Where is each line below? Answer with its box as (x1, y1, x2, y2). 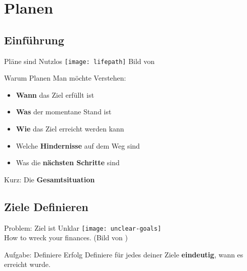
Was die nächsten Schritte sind (16, 157, 120, 168)
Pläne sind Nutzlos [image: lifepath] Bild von (4, 55, 155, 66)
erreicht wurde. (4, 259, 51, 269)
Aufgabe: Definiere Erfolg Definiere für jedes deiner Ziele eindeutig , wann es (4, 249, 243, 259)
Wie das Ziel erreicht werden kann (16, 123, 124, 134)
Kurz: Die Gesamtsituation (4, 174, 95, 184)
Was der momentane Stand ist (16, 106, 112, 117)
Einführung (4, 32, 65, 47)
